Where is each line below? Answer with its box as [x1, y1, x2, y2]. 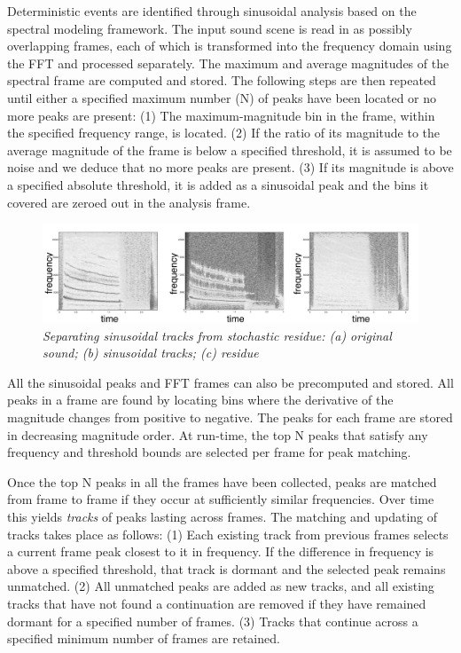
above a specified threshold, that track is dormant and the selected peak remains [7, 559, 446, 578]
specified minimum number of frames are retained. [7, 629, 280, 648]
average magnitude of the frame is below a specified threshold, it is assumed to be [7, 140, 452, 159]
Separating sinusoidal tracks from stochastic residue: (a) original [43, 326, 392, 344]
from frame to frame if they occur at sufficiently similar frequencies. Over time [7, 490, 434, 508]
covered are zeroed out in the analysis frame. [7, 193, 251, 211]
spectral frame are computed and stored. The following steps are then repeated [7, 71, 436, 90]
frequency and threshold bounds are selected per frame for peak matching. [7, 443, 411, 461]
